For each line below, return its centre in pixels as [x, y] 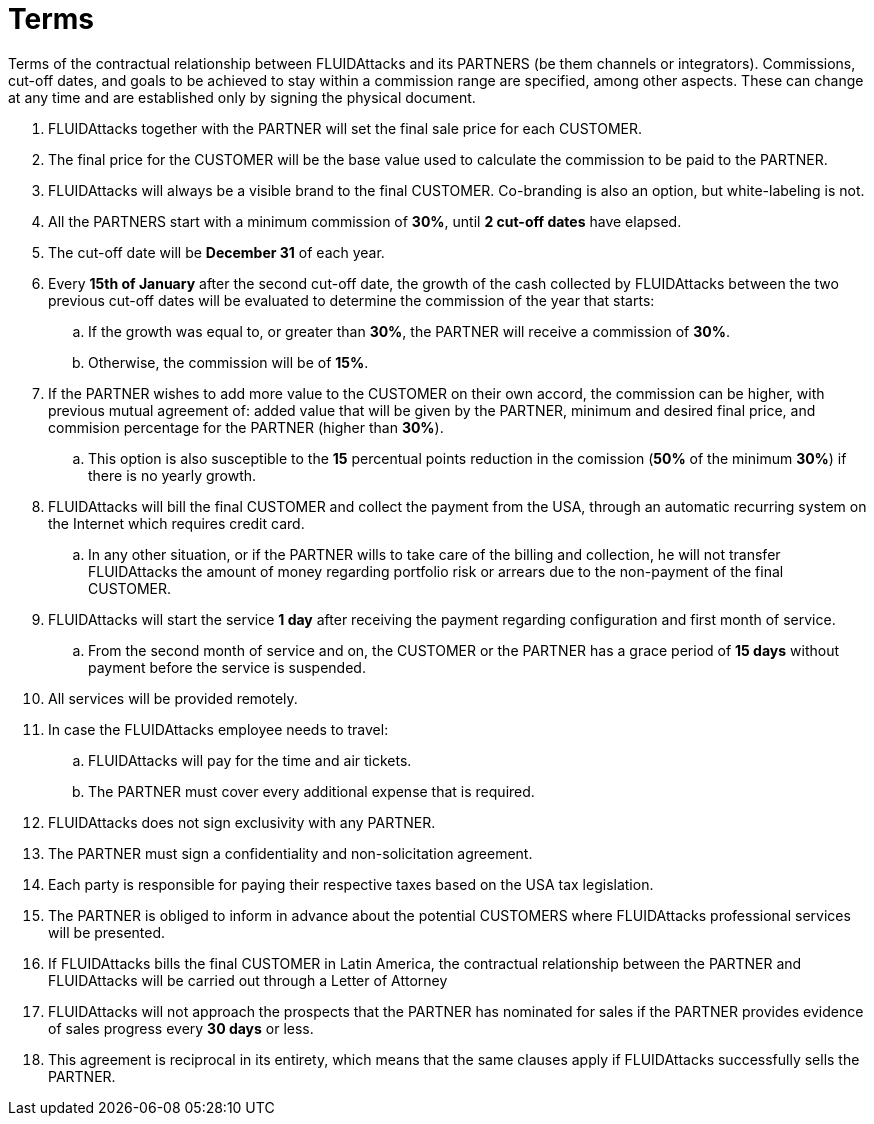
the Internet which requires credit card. [176, 523]
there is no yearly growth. [172, 475]
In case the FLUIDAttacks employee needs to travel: [218, 729]
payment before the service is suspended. [227, 667]
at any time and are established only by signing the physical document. [242, 97]
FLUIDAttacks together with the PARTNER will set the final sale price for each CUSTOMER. [345, 128]
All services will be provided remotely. [173, 698]
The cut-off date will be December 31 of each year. [216, 252]
